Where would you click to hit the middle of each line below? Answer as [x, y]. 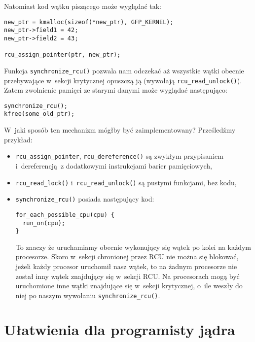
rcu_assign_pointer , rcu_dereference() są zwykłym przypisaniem [119, 156]
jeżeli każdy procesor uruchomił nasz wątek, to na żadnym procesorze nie [126, 266]
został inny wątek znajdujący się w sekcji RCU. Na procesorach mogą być [127, 276]
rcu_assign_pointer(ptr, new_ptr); [62, 55]
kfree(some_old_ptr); [39, 114]
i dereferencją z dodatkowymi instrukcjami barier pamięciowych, [114, 165]
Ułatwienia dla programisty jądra [120, 329]
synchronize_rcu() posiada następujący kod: [85, 199]
